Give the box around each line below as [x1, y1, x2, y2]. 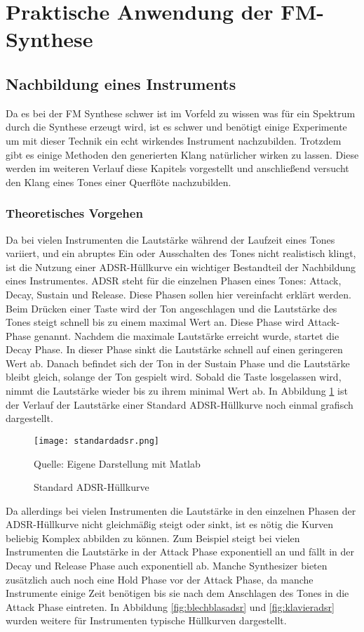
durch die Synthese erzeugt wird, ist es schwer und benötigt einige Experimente [6, 119, 347, 134]
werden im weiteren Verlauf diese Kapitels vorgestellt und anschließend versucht [6, 161, 349, 176]
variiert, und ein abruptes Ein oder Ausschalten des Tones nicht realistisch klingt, [6, 246, 356, 261]
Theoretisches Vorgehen [6, 204, 143, 222]
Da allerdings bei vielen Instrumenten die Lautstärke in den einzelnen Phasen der [6, 503, 356, 518]
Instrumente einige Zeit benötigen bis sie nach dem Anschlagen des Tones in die [6, 586, 349, 600]
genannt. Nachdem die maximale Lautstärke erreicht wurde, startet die [34, 328, 339, 343]
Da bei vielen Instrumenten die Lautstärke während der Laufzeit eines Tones [6, 232, 335, 246]
